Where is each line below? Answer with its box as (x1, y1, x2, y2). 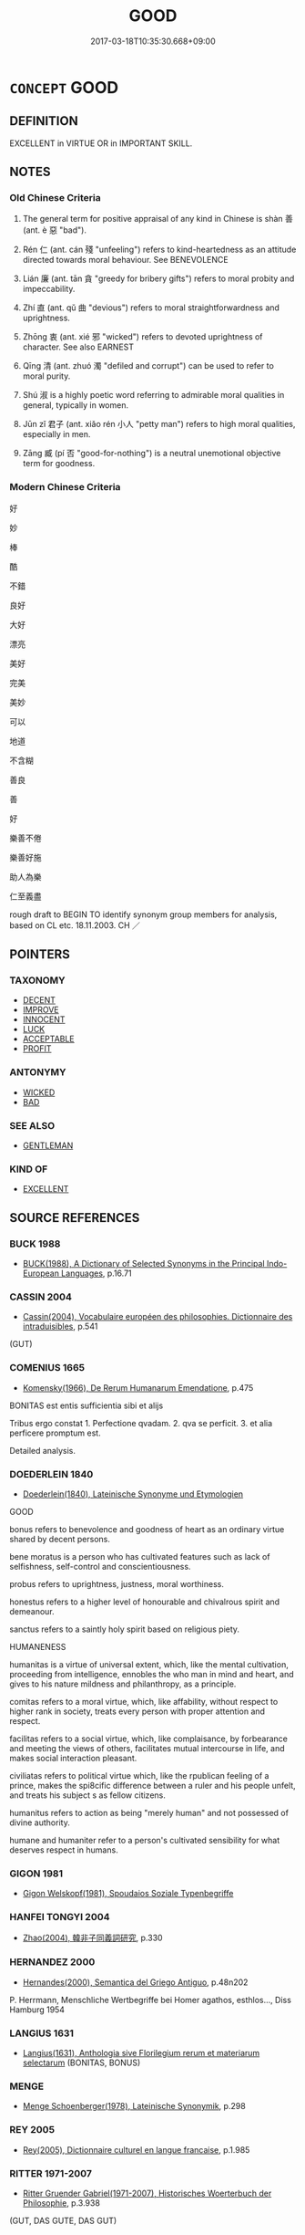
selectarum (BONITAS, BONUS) (22, 2057, 141, 2068)
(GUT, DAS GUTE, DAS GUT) (9, 2215, 117, 2226)
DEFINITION (9, 113, 79, 129)
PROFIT (22, 1043, 52, 1054)
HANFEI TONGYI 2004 (9, 1911, 111, 1924)
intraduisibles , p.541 (22, 1321, 98, 1332)
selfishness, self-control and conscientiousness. (9, 1561, 191, 1572)
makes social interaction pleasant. (9, 1752, 137, 1763)
